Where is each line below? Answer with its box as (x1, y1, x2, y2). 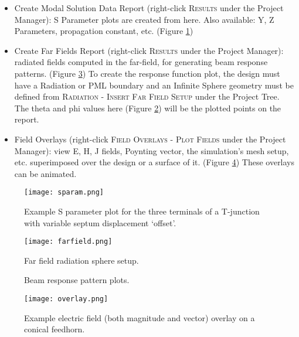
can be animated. (14, 167, 77, 179)
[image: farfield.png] (24, 237, 113, 246)
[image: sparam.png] (24, 188, 104, 197)
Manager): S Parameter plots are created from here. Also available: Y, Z (14, 13, 274, 25)
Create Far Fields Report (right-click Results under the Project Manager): (14, 44, 284, 56)
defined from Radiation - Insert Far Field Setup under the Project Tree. (14, 90, 280, 103)
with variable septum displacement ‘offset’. (24, 216, 176, 229)
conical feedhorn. (24, 323, 85, 335)
